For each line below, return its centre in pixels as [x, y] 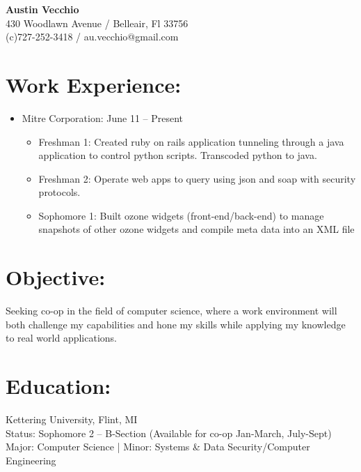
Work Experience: [94, 84]
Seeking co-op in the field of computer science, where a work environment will [171, 311]
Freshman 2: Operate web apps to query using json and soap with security [197, 178]
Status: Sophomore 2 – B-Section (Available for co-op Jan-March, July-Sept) [169, 433]
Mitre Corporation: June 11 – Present [103, 117]
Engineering [31, 460]
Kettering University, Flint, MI [72, 419]
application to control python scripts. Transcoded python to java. [178, 155]
